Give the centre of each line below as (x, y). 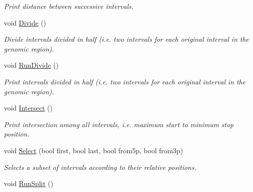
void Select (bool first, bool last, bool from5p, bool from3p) (94, 150)
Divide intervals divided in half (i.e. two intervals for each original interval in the (126, 39)
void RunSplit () (29, 183)
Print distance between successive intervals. (69, 6)
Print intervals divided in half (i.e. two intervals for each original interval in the (125, 81)
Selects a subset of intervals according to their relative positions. (100, 167)
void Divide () (25, 22)
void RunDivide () (31, 65)
